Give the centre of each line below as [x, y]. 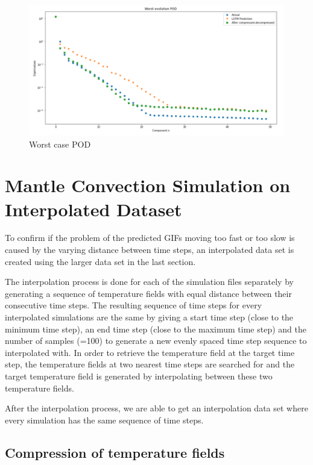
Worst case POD [60, 144]
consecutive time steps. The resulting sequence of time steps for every [134, 305]
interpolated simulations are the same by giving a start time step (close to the [149, 317]
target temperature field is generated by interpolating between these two [139, 376]
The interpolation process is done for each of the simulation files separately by [149, 282]
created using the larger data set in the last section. [100, 261]
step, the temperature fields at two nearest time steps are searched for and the [150, 364]
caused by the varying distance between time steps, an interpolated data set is [150, 250]
